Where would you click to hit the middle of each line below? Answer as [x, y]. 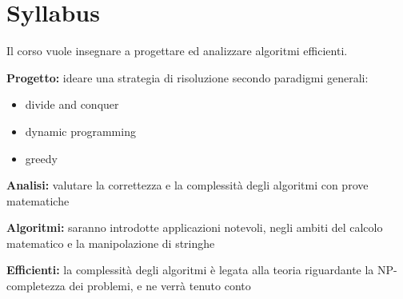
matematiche [38, 200]
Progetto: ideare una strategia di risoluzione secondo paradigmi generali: [188, 77]
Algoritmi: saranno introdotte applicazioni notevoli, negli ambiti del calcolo [195, 227]
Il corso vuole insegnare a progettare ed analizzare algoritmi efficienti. [177, 51]
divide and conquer [72, 104]
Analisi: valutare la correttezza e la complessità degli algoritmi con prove [188, 185]
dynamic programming [80, 131]
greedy [41, 158]
